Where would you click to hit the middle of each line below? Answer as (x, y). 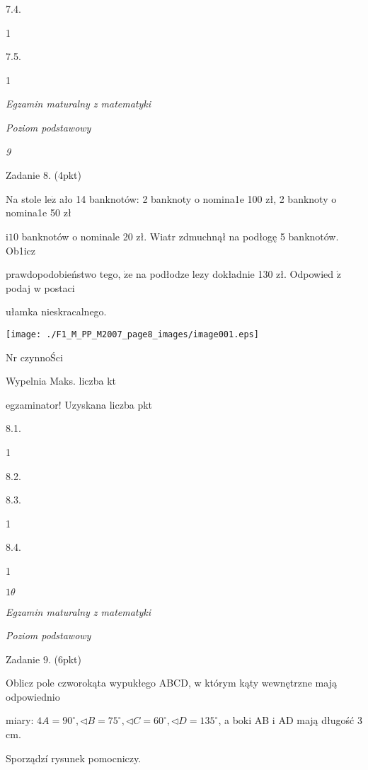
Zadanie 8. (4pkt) (44, 175)
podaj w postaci (40, 287)
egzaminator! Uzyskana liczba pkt (79, 404)
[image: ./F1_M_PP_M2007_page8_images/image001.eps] (132, 334)
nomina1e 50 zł (39, 212)
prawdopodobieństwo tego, (63, 274)
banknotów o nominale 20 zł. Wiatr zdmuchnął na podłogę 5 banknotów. (180, 236)
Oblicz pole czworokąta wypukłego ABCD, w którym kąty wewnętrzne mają (171, 683)
